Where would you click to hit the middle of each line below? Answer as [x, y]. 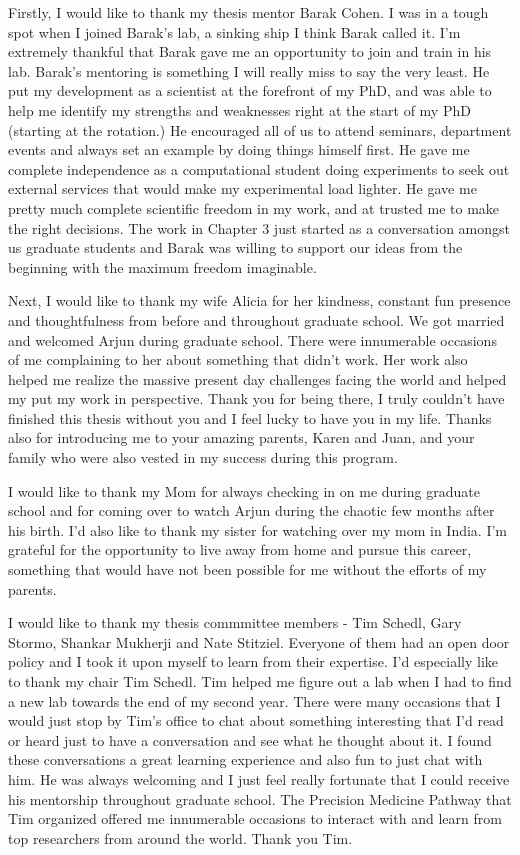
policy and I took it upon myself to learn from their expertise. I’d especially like [253, 661]
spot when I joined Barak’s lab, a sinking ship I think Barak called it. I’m [234, 31]
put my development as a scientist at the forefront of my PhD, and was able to [250, 90]
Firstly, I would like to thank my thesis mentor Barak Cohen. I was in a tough [248, 12]
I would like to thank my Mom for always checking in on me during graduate [244, 490]
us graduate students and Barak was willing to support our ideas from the [235, 247]
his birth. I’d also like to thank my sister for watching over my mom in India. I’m [258, 529]
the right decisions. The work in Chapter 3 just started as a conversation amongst [259, 227]
